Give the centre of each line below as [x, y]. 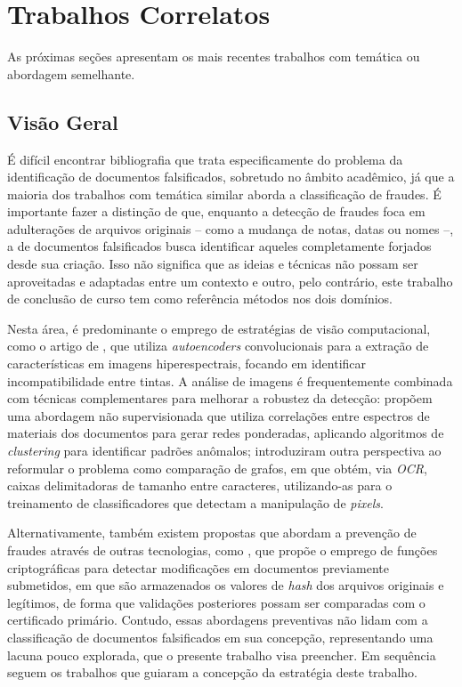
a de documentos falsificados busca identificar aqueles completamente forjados [219, 246]
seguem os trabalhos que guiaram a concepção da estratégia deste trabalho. [212, 672]
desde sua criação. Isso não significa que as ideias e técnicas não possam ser [213, 264]
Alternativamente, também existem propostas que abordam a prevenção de [212, 533]
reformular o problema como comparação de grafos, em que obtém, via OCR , [217, 468]
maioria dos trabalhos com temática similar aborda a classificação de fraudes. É [224, 194]
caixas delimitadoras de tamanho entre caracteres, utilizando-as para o [200, 485]
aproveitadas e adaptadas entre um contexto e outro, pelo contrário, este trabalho [230, 281]
